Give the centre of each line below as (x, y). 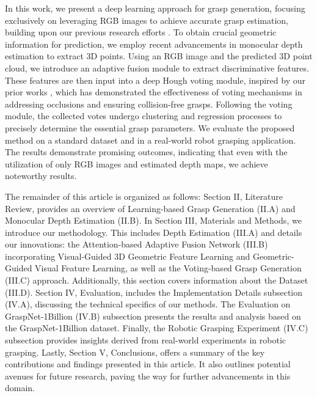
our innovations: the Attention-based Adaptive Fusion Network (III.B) (137, 244)
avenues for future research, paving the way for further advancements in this (148, 376)
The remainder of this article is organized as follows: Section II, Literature (144, 196)
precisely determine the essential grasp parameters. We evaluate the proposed (150, 127)
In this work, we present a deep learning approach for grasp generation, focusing (155, 8)
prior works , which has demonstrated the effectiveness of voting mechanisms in (154, 92)
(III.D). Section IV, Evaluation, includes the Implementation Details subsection (154, 292)
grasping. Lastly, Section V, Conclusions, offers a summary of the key (135, 352)
